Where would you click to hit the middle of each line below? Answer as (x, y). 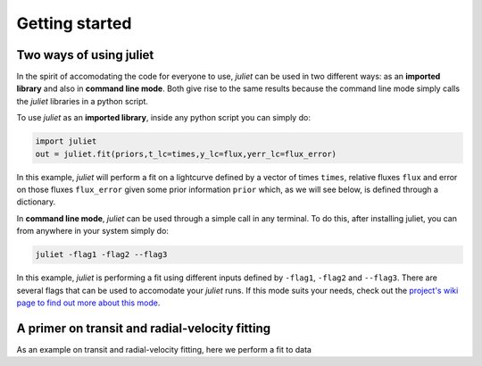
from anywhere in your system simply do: (93, 231)
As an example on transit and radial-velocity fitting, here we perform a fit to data (164, 349)
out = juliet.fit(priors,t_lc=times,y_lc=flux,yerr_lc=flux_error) (186, 154)
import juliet (66, 141)
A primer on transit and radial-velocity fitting (144, 328)
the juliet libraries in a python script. (83, 101)
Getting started (74, 23)
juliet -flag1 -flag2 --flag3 (101, 255)
